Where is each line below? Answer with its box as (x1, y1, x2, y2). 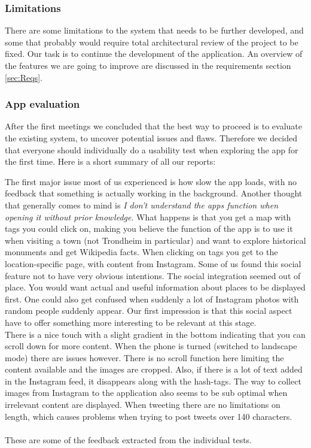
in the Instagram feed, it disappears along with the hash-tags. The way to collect (5, 374, 301, 387)
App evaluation (5, 96, 80, 111)
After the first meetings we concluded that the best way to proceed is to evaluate (5, 120, 302, 132)
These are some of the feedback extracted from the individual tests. (5, 433, 252, 446)
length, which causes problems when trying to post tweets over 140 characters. (5, 410, 292, 422)
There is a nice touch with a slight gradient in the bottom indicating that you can (5, 328, 306, 340)
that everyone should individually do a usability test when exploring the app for (5, 143, 298, 156)
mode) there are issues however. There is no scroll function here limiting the (5, 351, 284, 364)
